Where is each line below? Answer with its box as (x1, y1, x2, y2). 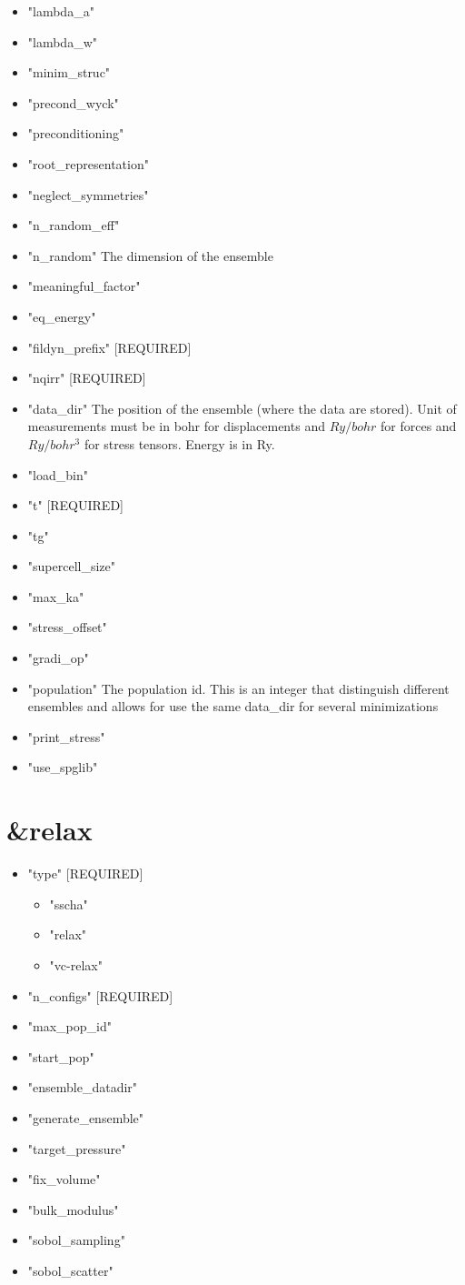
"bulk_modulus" (27, 1200, 119, 1219)
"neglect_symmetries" (27, 185, 149, 204)
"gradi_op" (27, 648, 89, 668)
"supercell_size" (27, 557, 116, 576)
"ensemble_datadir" (27, 1078, 138, 1097)
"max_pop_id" (27, 1017, 112, 1036)
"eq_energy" (27, 306, 96, 326)
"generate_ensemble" (27, 1108, 144, 1127)
